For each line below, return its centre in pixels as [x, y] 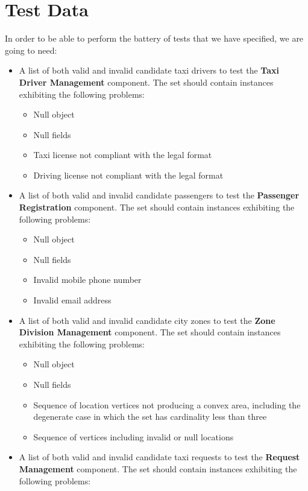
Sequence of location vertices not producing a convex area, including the [167, 404]
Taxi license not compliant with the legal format [123, 155]
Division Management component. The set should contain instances [150, 332]
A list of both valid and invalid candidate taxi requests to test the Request [159, 457]
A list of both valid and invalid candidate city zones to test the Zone [147, 320]
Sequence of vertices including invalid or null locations [134, 436]
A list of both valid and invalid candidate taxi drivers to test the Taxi [149, 70]
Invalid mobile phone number [87, 280]
